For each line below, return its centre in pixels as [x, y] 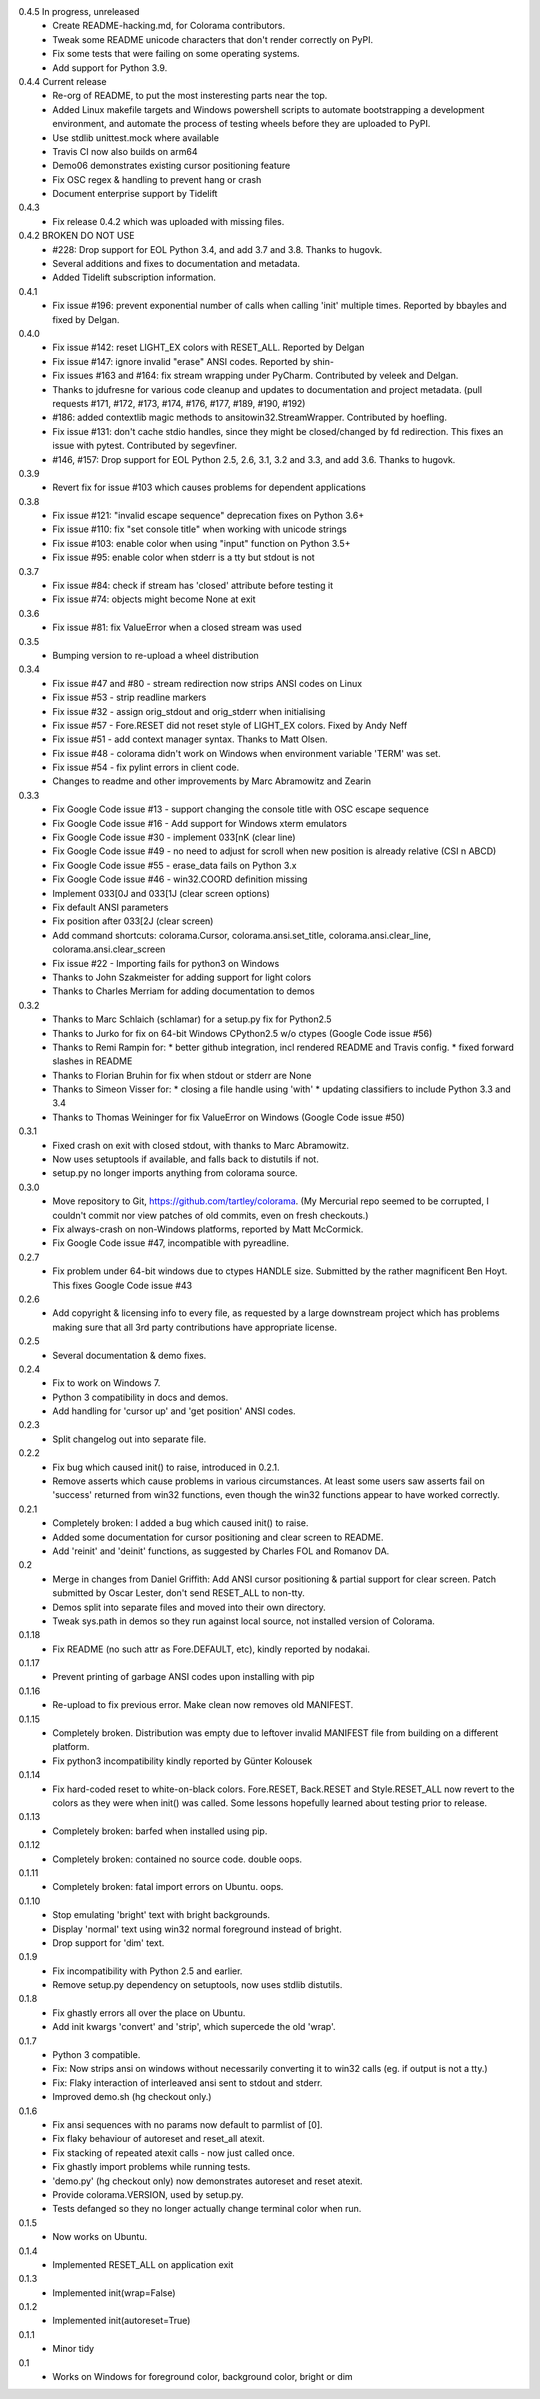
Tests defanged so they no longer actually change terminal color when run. [207, 2209]
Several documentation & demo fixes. [129, 1355]
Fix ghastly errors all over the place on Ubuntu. [149, 2012]
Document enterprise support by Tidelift [135, 194]
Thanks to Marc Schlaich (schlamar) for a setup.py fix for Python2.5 [192, 1019]
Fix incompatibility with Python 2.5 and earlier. [147, 1971]
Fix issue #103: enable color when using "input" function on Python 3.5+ [201, 543]
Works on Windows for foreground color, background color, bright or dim [203, 2377]
